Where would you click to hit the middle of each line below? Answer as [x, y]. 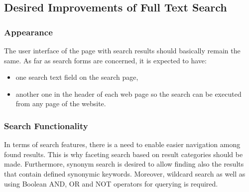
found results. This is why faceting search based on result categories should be [124, 154]
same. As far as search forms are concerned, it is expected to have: [105, 60]
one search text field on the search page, [77, 77]
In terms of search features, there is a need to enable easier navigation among [122, 144]
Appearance [28, 32]
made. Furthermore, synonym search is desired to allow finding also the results [124, 164]
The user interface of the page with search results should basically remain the [122, 50]
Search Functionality [46, 125]
